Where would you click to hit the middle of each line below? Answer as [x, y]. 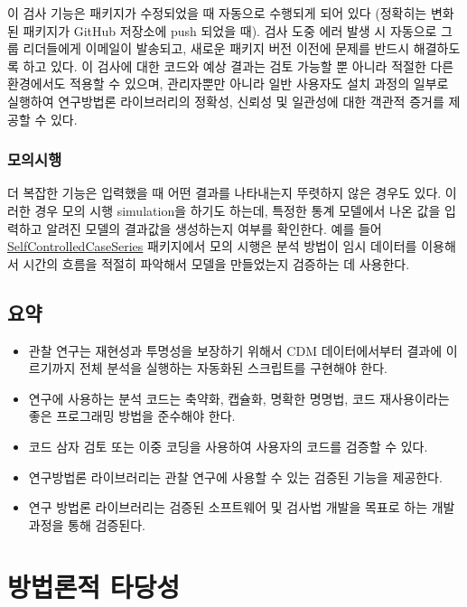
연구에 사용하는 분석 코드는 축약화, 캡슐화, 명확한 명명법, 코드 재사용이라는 [239, 398]
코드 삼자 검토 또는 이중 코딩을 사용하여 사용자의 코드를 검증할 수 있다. [228, 446]
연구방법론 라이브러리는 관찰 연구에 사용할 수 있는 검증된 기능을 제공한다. [235, 476]
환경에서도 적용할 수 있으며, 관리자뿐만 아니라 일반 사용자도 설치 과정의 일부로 [228, 84]
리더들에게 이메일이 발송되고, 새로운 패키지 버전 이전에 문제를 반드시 [216, 48]
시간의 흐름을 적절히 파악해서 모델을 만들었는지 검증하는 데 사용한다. [216, 263]
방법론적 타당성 [94, 587]
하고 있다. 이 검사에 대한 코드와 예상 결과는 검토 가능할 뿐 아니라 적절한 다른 [238, 65]
